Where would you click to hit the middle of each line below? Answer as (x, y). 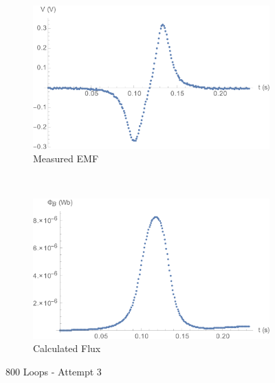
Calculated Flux (67, 348)
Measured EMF (66, 158)
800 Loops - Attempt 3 (54, 371)
